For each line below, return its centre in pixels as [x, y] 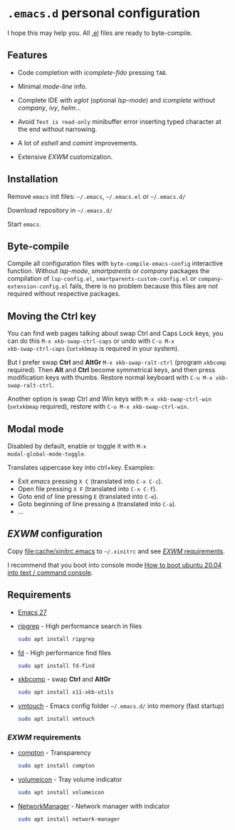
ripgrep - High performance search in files [80, 626]
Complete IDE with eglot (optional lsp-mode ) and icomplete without [116, 100]
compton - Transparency [54, 753]
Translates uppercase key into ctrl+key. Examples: [81, 467]
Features [27, 55]
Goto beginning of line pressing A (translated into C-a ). [97, 504]
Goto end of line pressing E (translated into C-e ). [88, 496]
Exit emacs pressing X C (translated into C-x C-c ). [90, 481]
